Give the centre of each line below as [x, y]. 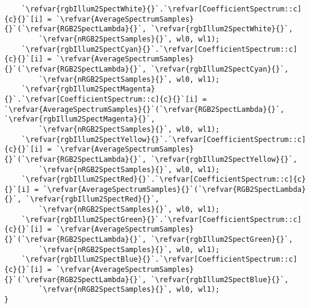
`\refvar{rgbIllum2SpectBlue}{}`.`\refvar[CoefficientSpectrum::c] [159, 260]
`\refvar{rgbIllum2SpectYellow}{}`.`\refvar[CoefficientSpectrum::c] [164, 139]
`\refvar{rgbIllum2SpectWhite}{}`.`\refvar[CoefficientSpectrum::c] [161, 9]
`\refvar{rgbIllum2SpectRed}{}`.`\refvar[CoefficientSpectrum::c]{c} [164, 180]
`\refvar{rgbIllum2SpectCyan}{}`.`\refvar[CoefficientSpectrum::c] [159, 49]
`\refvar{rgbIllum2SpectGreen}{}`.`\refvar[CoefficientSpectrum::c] [161, 219]
